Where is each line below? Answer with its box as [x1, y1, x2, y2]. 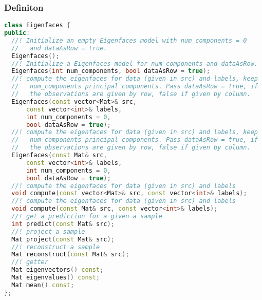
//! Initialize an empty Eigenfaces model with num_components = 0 [11, 36, 247, 44]
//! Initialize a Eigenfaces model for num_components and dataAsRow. [11, 60, 258, 67]
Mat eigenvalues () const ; [11, 274, 100, 282]
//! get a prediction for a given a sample [11, 213, 162, 220]
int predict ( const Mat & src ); [11, 220, 115, 228]
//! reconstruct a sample [11, 243, 100, 251]
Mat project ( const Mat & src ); [11, 235, 115, 243]
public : [4, 29, 30, 37]
